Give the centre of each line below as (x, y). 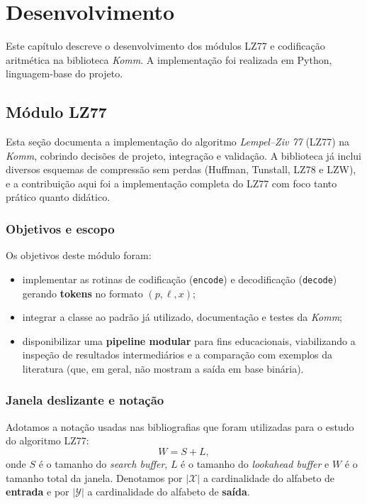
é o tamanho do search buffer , (103, 463)
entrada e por (38, 492)
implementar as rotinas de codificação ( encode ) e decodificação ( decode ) (180, 279)
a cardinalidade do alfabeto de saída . (169, 492)
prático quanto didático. (58, 197)
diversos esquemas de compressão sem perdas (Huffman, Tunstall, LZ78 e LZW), (181, 169)
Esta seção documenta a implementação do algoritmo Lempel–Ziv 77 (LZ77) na (178, 142)
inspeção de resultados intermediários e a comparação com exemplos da (177, 355)
